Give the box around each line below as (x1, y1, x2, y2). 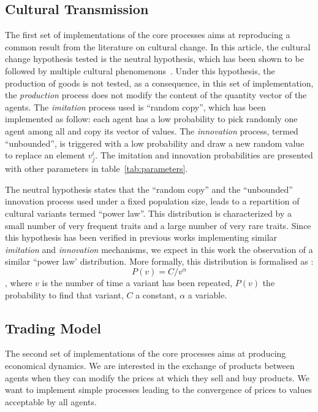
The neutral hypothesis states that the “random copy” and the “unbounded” (5, 182, 293, 195)
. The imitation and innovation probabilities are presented (95, 149, 313, 161)
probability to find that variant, (5, 288, 124, 301)
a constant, (135, 288, 177, 301)
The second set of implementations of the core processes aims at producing (5, 347, 286, 360)
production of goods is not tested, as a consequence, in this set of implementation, (5, 76, 314, 89)
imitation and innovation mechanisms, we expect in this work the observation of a (5, 243, 313, 255)
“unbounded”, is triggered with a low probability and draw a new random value (5, 136, 305, 149)
